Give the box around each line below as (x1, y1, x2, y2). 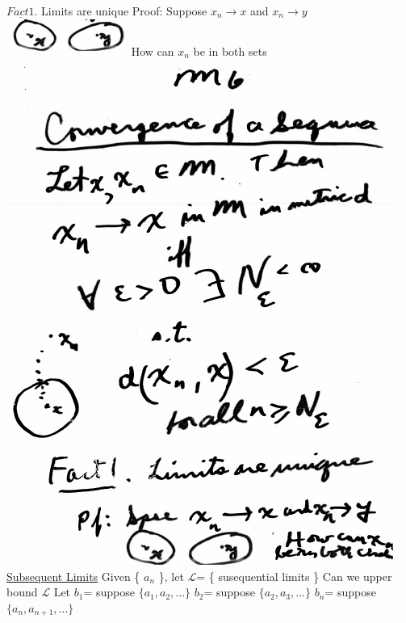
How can (131, 42, 174, 59)
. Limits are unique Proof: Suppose (34, 2, 207, 19)
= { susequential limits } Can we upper (196, 567, 392, 584)
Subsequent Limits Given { (6, 567, 140, 584)
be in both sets (193, 42, 267, 59)
